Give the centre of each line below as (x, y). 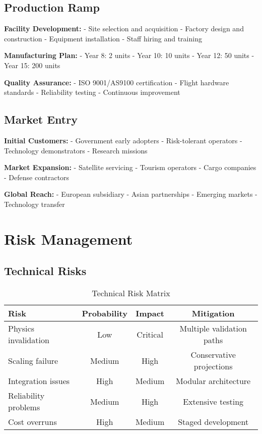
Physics (21, 329)
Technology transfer (35, 204)
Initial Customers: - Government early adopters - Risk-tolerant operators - (123, 140)
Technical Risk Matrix (131, 293)
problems (24, 407)
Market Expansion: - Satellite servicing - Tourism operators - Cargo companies (130, 167)
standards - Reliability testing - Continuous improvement (92, 92)
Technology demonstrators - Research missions (76, 150)
